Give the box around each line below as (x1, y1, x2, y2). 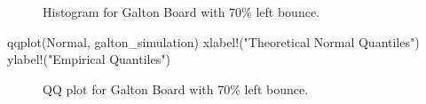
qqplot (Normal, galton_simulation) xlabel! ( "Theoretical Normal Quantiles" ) (7, 32, 420, 51)
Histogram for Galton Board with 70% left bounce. (43, 3, 320, 20)
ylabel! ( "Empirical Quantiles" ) (7, 50, 170, 68)
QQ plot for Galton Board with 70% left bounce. (43, 79, 309, 98)
